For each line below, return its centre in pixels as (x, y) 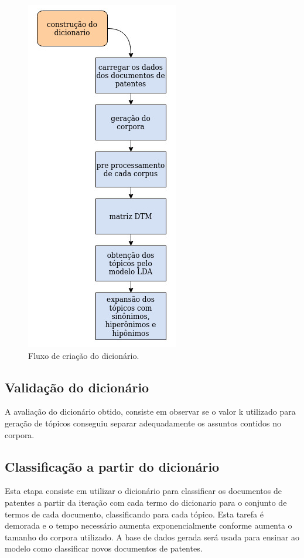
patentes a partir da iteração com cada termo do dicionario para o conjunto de (146, 502)
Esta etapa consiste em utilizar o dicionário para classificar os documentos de (143, 491)
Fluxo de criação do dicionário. (84, 355)
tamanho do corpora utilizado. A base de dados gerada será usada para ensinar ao (152, 537)
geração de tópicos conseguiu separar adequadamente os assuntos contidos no (143, 423)
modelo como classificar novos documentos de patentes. (104, 548)
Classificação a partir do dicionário (112, 466)
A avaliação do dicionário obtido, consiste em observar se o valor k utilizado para (150, 411)
